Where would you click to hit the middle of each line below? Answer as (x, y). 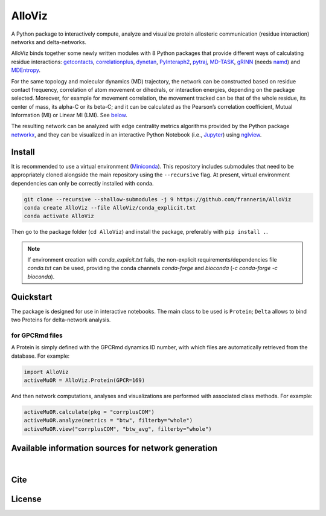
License (26, 499)
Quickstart (32, 297)
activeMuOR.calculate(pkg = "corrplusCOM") (89, 412)
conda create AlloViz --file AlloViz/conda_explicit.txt (110, 208)
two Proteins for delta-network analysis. (61, 320)
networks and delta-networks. (49, 42)
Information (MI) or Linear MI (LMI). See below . (69, 115)
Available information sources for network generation (114, 448)
